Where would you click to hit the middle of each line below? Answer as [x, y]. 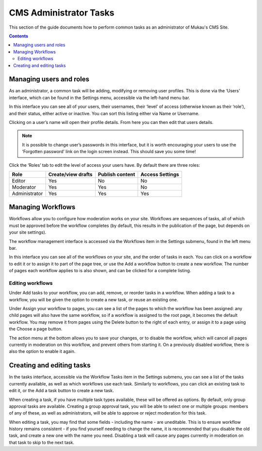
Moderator [24, 187]
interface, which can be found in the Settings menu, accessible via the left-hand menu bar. [99, 98]
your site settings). [28, 232]
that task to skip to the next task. [42, 442]
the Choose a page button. [36, 329]
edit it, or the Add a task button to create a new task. [61, 391]
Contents [19, 36]
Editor [19, 181]
